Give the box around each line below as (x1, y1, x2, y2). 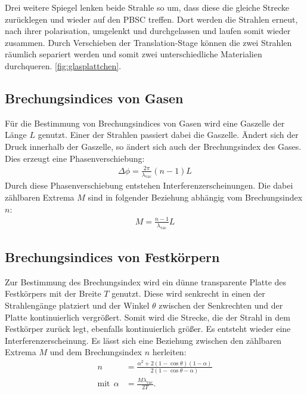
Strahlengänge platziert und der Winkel (5, 298, 150, 311)
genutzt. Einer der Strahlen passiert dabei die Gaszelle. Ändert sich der (38, 128, 299, 141)
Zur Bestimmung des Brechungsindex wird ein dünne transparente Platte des (5, 275, 287, 288)
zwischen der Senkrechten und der (159, 298, 283, 311)
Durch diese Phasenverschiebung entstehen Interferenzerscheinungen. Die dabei (5, 179, 293, 192)
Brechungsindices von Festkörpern (5, 247, 220, 266)
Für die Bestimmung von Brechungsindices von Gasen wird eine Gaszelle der (5, 116, 285, 129)
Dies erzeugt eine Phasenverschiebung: (5, 152, 145, 164)
